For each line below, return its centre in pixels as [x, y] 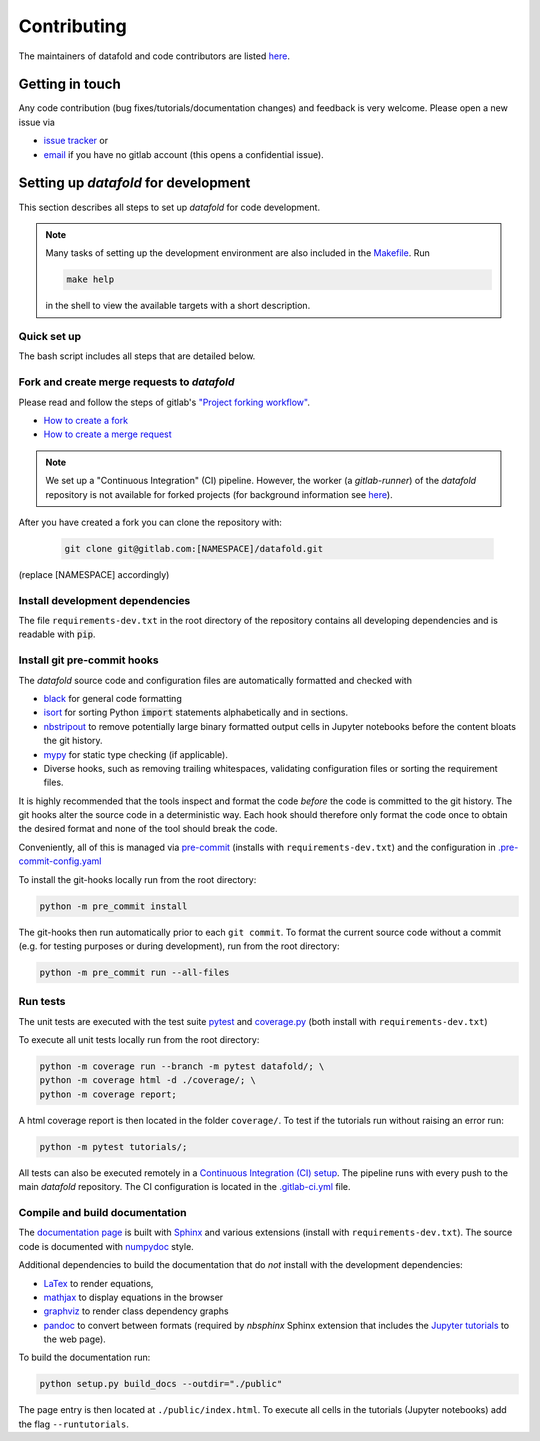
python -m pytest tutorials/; [113, 1146]
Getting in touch [70, 84]
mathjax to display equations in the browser [133, 1297]
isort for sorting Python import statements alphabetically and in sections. [196, 712]
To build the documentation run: [84, 1357]
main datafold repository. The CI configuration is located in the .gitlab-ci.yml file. [184, 1187]
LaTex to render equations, [98, 1283]
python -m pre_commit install [113, 906]
